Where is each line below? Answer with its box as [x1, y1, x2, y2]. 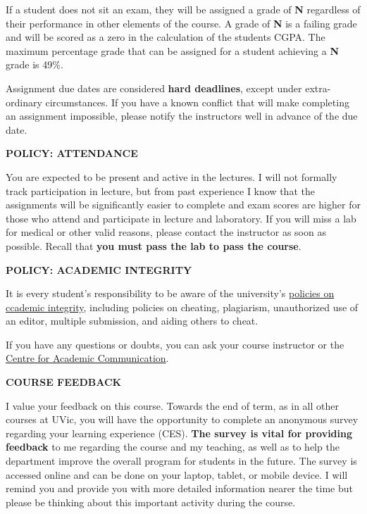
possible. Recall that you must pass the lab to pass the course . [6, 238, 301, 253]
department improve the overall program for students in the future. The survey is [6, 453, 357, 468]
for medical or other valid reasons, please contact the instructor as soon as [6, 225, 326, 239]
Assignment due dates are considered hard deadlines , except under [6, 80, 302, 95]
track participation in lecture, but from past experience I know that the [6, 183, 315, 198]
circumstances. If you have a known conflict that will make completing [45, 94, 349, 109]
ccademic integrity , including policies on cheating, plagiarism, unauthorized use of [6, 299, 359, 314]
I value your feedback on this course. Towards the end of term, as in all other [6, 398, 339, 413]
